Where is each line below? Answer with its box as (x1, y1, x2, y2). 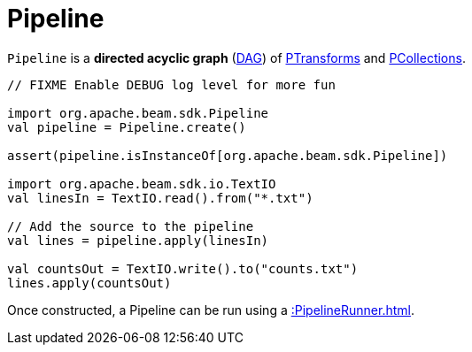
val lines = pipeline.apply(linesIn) (7, 233, 269, 248)
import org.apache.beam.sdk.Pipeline (7, 105, 269, 120)
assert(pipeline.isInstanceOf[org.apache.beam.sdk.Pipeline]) (7, 148, 448, 163)
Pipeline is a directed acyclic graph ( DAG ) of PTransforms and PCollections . (7, 50, 466, 65)
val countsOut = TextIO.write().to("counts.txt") (7, 261, 359, 276)
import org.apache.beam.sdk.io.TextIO (7, 176, 276, 191)
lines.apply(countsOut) (7, 275, 172, 290)
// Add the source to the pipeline (7, 218, 254, 233)
